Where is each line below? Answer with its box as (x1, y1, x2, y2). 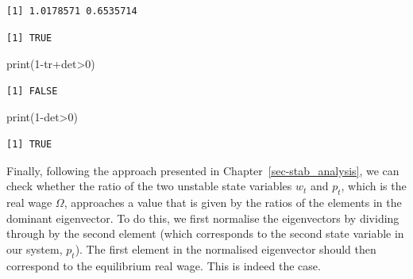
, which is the (341, 178, 407, 194)
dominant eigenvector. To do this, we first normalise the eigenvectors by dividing (6, 209, 399, 226)
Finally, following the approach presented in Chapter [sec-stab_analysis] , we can (6, 162, 399, 178)
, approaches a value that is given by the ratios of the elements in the (64, 193, 402, 210)
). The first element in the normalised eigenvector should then (75, 240, 376, 257)
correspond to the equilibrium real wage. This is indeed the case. (6, 257, 321, 273)
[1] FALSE (6, 85, 58, 97)
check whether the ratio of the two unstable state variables (6, 178, 292, 194)
